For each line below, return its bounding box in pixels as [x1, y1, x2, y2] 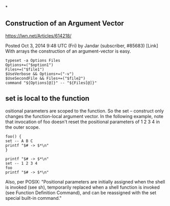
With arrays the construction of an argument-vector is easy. [5, 48, 131, 54]
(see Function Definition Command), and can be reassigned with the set [5, 189, 157, 196]
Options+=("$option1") [5, 62, 54, 67]
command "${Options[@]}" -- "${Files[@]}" [5, 80, 97, 85]
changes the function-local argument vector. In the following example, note [5, 113, 163, 119]
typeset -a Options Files [5, 58, 60, 63]
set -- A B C [5, 138, 33, 144]
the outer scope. [5, 124, 40, 130]
